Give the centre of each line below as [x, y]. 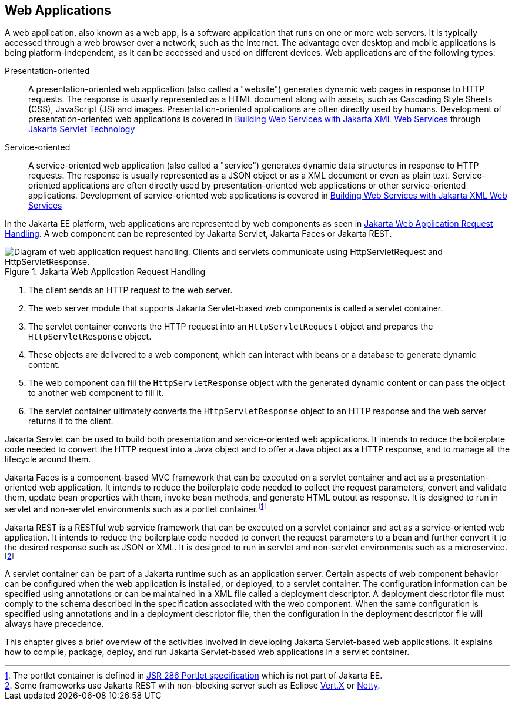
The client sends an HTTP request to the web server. [131, 290]
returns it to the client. [71, 421]
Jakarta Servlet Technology [82, 129]
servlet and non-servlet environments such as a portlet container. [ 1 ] [136, 508]
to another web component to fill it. [96, 393]
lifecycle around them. [48, 459]
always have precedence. [54, 624]
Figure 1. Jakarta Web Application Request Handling [105, 272]
